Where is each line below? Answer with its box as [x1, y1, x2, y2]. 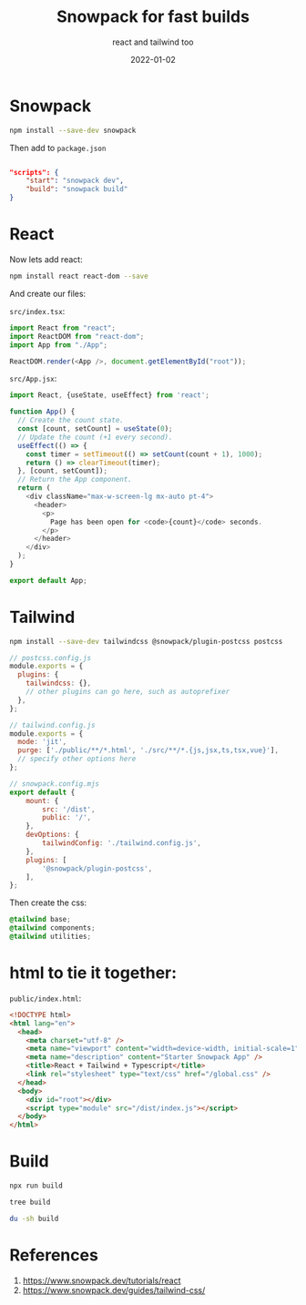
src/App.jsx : [9, 373, 57, 384]
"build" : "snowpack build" [25, 185, 128, 194]
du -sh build [9, 1214, 59, 1223]
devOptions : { [25, 831, 79, 840]
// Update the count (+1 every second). [17, 433, 173, 442]
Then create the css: [9, 897, 87, 908]
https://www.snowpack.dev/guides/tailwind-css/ [22, 1284, 206, 1295]
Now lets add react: [9, 254, 84, 265]
